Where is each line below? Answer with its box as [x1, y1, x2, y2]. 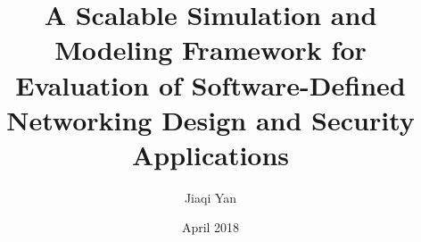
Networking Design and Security [6, 101, 415, 138]
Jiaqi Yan [184, 188, 237, 206]
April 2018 [181, 218, 240, 237]
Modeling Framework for [54, 31, 367, 68]
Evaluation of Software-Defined [15, 66, 406, 103]
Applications [131, 136, 290, 172]
